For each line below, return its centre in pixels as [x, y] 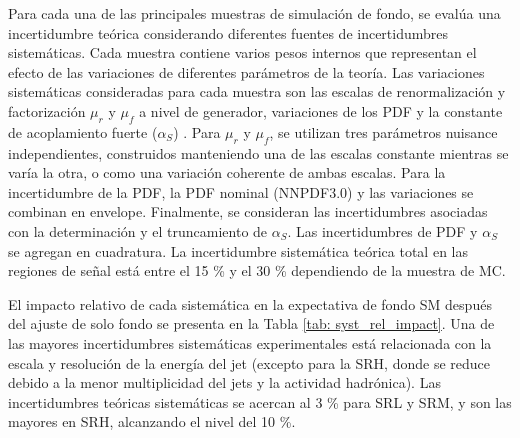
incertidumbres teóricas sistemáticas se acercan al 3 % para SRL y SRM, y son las [260, 401]
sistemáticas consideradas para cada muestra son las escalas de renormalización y [257, 91]
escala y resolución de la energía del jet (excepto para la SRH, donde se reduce [249, 362]
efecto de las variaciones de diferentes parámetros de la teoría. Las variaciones [246, 71]
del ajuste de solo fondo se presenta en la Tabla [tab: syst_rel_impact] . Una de [251, 323]
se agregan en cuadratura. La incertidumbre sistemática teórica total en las [238, 250]
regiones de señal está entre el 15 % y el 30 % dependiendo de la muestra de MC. [257, 270]
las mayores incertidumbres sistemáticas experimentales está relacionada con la [250, 342]
